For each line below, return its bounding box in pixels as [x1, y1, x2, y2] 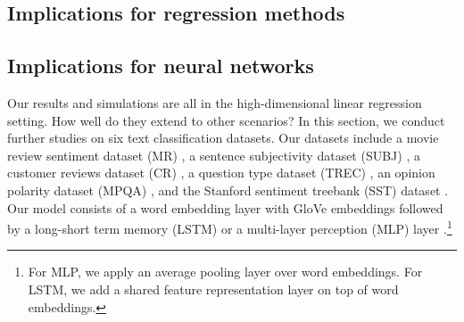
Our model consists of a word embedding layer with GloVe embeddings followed [7, 198, 443, 217]
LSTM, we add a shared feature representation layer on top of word [28, 279, 399, 298]
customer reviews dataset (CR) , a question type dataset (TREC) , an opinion [7, 163, 435, 182]
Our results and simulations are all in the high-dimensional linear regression [7, 93, 422, 111]
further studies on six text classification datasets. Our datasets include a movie [7, 128, 439, 147]
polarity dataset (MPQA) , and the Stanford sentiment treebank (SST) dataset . [7, 180, 449, 199]
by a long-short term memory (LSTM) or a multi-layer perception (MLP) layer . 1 [7, 217, 452, 237]
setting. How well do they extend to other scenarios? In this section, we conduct [7, 111, 445, 129]
